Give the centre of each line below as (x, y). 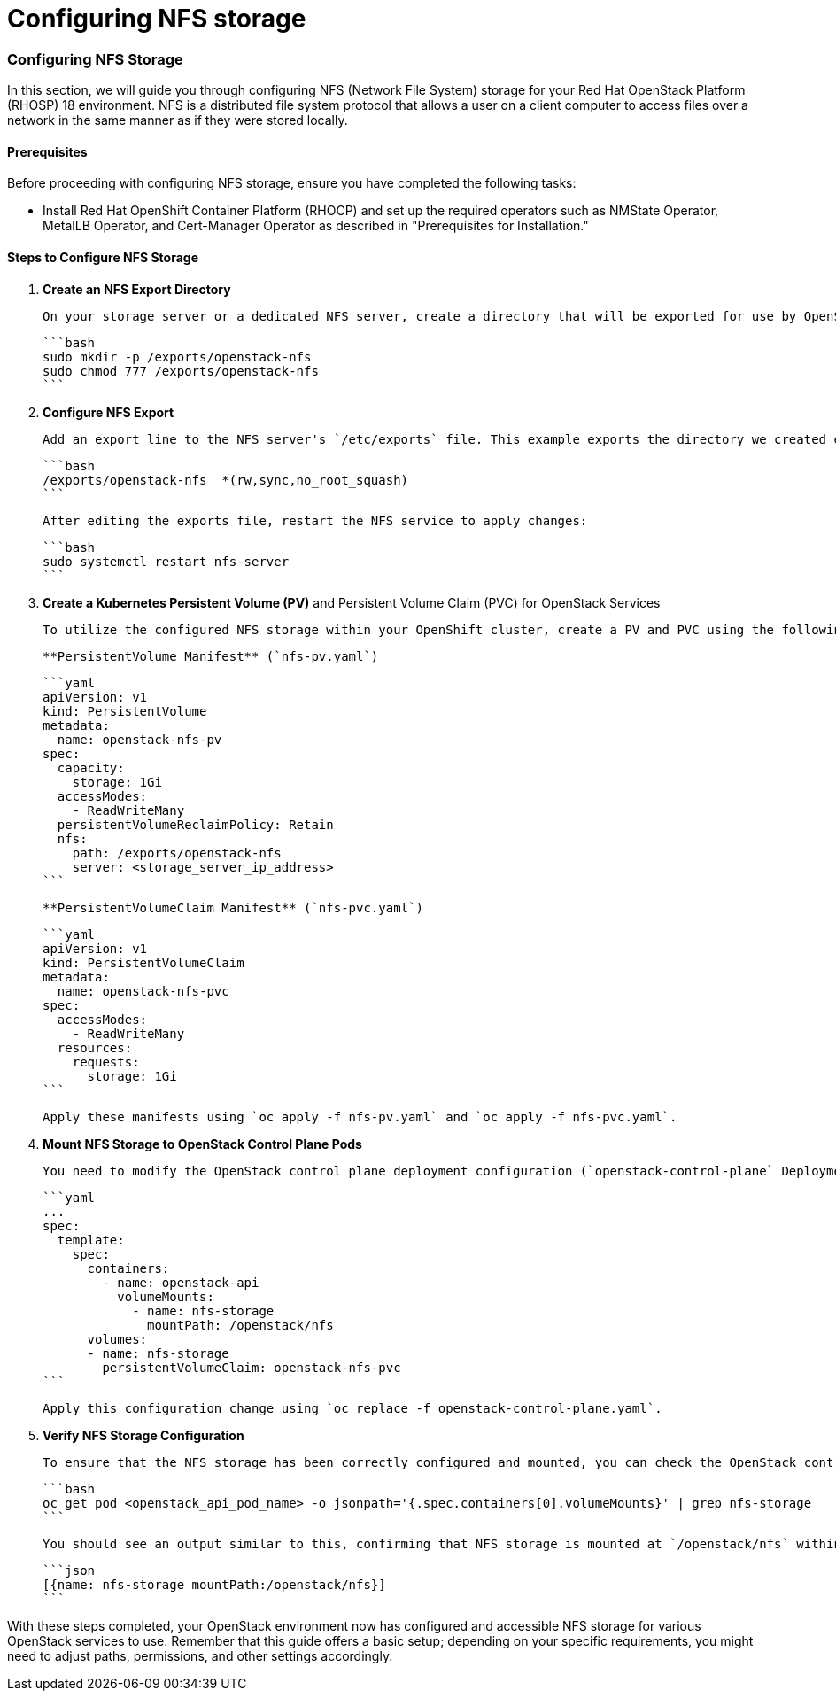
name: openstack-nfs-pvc (143, 991)
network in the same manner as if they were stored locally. (178, 120)
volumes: (117, 1339)
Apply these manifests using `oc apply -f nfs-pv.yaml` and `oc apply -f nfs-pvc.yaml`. (360, 1116)
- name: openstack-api (181, 1282)
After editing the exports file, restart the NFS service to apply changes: (315, 520)
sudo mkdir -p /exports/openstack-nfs (177, 357)
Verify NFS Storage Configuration (143, 1435)
